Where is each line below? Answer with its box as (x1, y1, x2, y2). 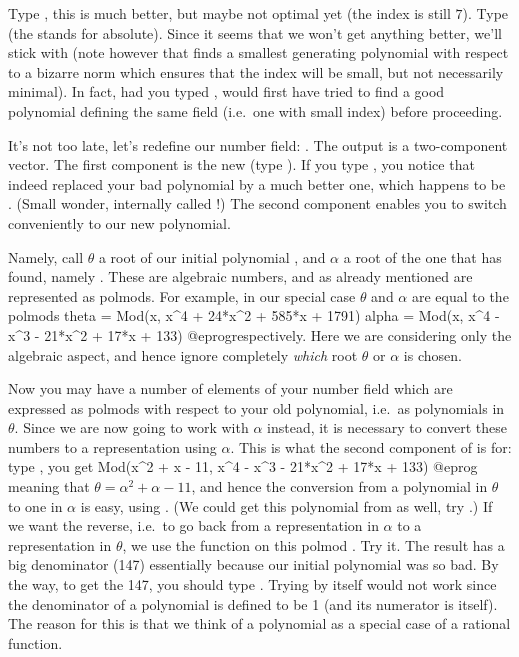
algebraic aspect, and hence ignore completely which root (8, 344, 358, 365)
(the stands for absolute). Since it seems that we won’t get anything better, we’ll (8, 22, 502, 43)
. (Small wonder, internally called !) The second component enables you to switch (8, 193, 507, 214)
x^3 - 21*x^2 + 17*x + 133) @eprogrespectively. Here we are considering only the (8, 324, 512, 345)
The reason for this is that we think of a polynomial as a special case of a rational (8, 613, 511, 634)
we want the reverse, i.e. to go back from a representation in (8, 515, 379, 536)
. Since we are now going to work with (14, 417, 249, 438)
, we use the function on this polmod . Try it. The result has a (122, 534, 505, 555)
